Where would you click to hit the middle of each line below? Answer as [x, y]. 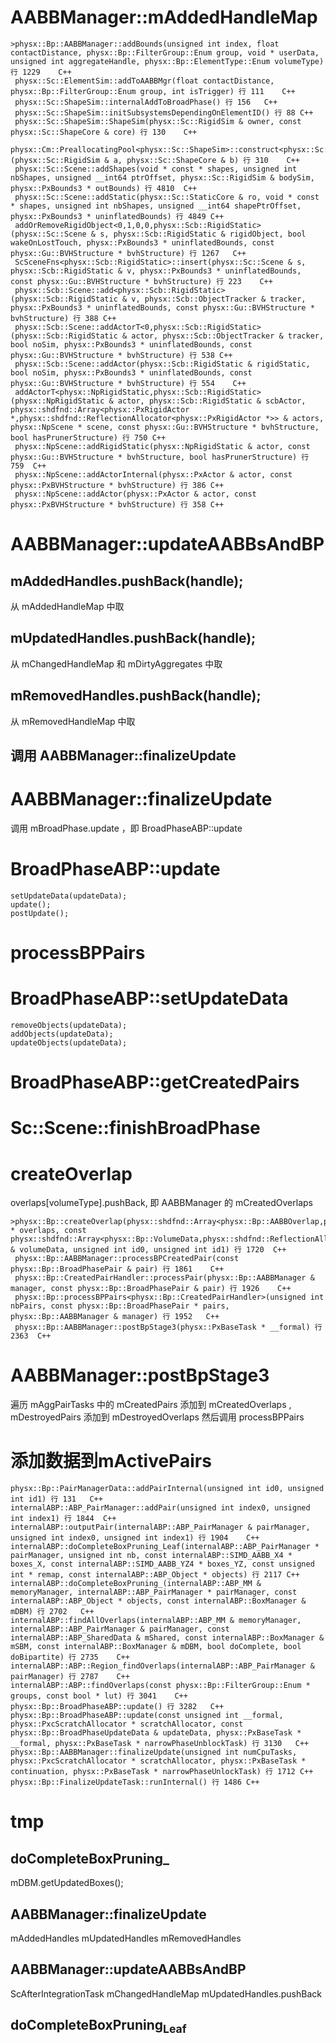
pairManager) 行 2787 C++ [70, 1677]
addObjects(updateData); [62, 1034]
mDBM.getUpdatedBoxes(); [67, 1883]
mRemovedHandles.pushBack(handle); [136, 696]
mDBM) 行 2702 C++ [52, 1612]
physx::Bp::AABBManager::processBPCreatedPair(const [127, 1259]
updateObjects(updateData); [69, 1042]
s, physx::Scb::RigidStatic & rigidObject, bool [203, 234]
